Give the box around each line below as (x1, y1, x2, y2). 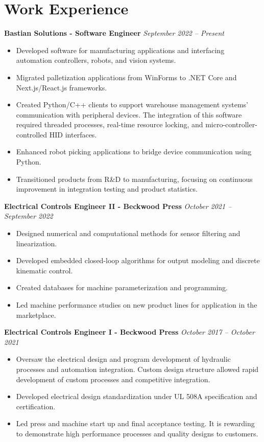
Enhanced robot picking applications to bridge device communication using (16, 146, 252, 157)
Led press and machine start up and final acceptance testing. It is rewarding (16, 418, 255, 429)
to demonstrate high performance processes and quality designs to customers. (16, 428, 258, 438)
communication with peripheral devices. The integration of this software (16, 109, 242, 120)
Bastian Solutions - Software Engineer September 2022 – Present (4, 28, 224, 38)
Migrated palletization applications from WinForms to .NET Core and (16, 72, 237, 82)
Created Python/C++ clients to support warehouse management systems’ (16, 99, 248, 110)
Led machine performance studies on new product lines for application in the (16, 299, 257, 310)
